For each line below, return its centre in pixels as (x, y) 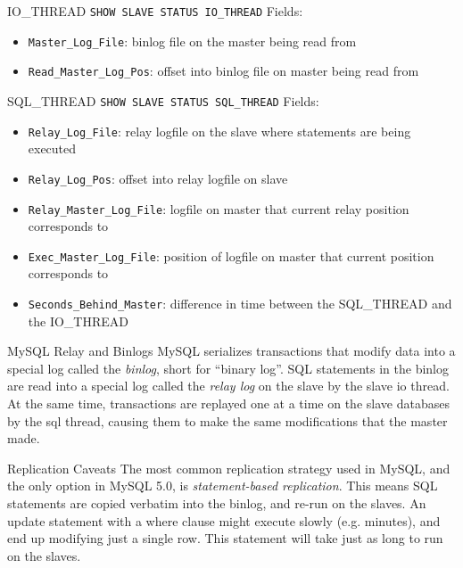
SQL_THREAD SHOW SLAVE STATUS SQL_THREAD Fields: (163, 100)
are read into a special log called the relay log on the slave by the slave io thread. (228, 386)
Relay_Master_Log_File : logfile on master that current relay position (219, 208)
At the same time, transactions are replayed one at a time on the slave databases (228, 403)
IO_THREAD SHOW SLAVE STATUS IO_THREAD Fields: (155, 11)
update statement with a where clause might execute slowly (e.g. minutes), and (224, 520)
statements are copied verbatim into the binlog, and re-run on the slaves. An (217, 503)
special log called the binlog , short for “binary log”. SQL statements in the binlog (228, 368)
